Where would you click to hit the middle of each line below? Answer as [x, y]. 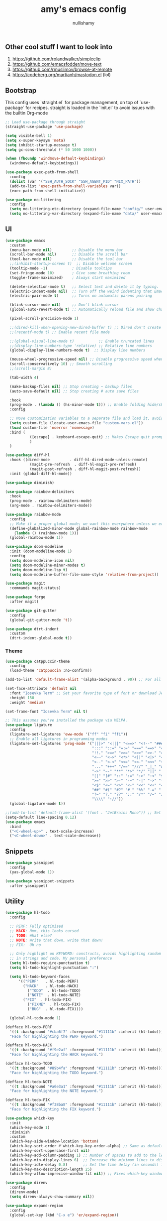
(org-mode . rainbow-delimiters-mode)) [51, 506]
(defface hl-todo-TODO [29, 1064]
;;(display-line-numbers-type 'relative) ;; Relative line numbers [81, 346]
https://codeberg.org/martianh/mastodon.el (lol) [61, 75]
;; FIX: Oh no [25, 945]
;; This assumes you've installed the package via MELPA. [66, 721]
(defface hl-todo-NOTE [29, 1082]
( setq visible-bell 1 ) [29, 135]
